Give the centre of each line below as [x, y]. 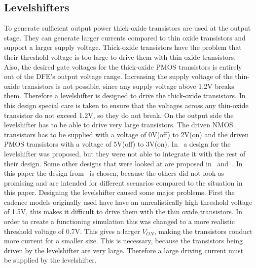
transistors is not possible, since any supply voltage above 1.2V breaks [128, 86]
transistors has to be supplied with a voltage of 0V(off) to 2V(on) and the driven [126, 134]
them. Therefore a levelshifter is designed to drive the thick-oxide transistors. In [125, 96]
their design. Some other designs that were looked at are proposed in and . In [123, 163]
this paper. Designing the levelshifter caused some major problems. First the [119, 192]
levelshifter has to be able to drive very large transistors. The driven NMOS [119, 125]
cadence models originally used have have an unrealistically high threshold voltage [128, 202]
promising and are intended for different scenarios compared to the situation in [123, 182]
